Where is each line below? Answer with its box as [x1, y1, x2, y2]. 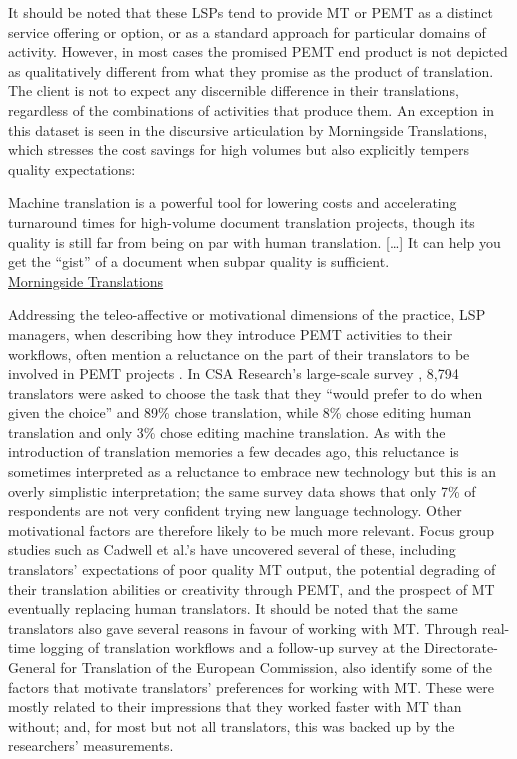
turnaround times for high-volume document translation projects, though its [8, 211, 475, 232]
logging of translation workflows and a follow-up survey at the [39, 637, 420, 658]
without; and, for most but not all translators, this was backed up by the [8, 715, 455, 736]
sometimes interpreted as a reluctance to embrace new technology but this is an [8, 461, 497, 482]
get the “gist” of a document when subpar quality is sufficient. [8, 251, 390, 272]
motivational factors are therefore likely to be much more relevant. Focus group [8, 519, 494, 540]
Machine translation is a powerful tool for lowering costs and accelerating [8, 192, 457, 213]
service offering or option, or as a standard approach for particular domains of [8, 21, 486, 42]
